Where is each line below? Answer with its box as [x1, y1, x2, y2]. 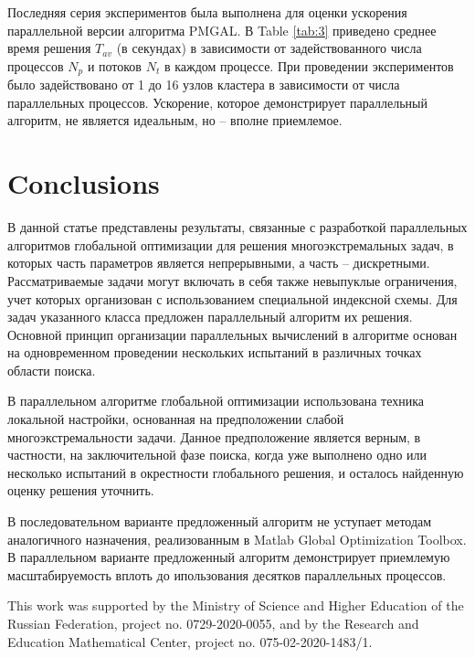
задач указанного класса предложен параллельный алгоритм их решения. [7, 307, 413, 326]
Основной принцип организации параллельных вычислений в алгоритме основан [7, 324, 458, 344]
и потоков [87, 56, 142, 75]
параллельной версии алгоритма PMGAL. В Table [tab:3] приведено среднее [7, 20, 437, 39]
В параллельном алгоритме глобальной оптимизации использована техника [7, 391, 425, 410]
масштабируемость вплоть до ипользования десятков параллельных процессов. [7, 565, 447, 584]
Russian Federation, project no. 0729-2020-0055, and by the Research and [7, 614, 419, 633]
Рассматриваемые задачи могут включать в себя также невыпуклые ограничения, [7, 271, 458, 290]
